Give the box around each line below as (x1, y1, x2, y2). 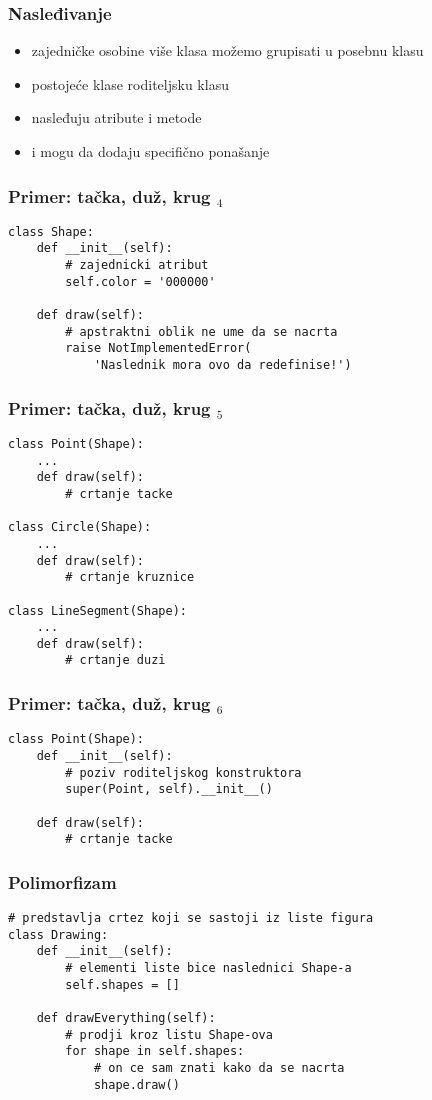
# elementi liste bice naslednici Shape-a (65, 961, 352, 976)
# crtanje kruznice (65, 570, 195, 585)
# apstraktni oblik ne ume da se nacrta (65, 324, 338, 339)
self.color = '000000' (65, 274, 216, 289)
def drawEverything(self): (36, 1011, 216, 1026)
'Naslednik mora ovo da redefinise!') (93, 358, 352, 373)
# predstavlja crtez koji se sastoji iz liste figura (8, 911, 374, 926)
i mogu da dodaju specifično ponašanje (31, 141, 270, 161)
